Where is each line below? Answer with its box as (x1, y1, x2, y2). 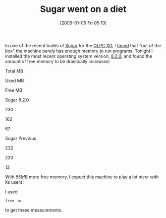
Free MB (5, 87, 22, 93)
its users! (5, 179, 24, 185)
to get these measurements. (5, 207, 63, 213)
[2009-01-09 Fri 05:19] (59, 20, 107, 26)
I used (5, 189, 18, 195)
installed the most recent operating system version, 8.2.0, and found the (5, 53, 153, 59)
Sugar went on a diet (40, 3, 127, 15)
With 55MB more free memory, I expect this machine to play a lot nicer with (5, 174, 159, 180)
